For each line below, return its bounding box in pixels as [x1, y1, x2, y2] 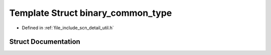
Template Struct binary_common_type [9, 7, 172, 18]
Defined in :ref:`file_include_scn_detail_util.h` [22, 25, 114, 31]
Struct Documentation [9, 38, 80, 46]
